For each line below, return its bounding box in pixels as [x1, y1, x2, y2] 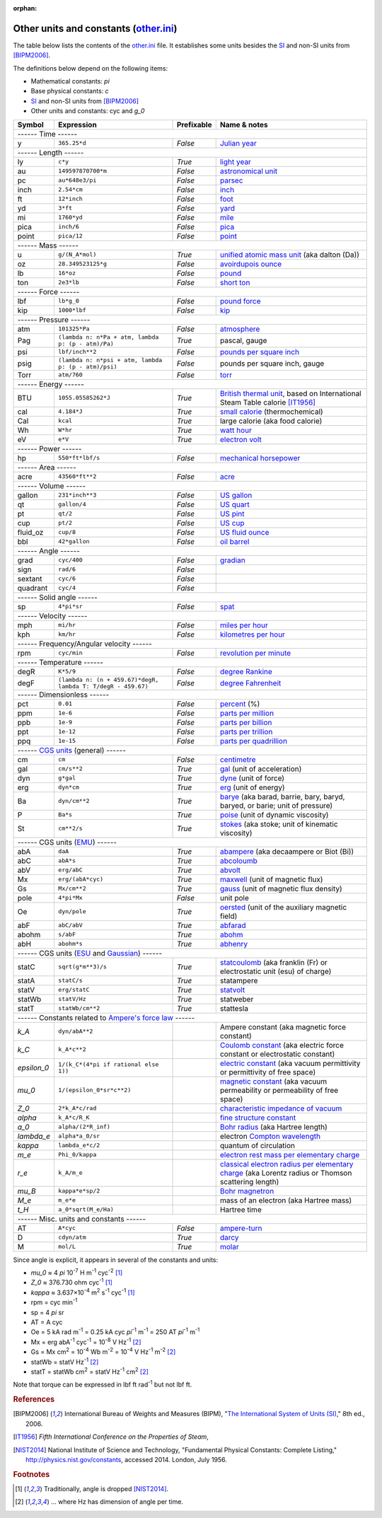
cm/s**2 [57, 765, 83, 772]
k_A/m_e [57, 1169, 83, 1177]
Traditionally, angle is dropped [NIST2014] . [43, 1484, 169, 1493]
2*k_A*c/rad [57, 1104, 97, 1112]
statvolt [219, 985, 245, 995]
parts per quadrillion [219, 736, 288, 746]
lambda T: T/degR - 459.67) [57, 683, 149, 690]
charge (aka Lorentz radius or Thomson [219, 1168, 352, 1178]
